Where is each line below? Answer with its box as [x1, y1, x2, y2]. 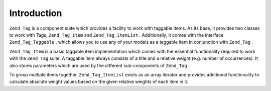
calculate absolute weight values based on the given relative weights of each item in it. [9, 78, 189, 85]
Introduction [9, 8, 62, 19]
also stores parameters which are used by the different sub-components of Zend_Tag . [9, 62, 190, 68]
